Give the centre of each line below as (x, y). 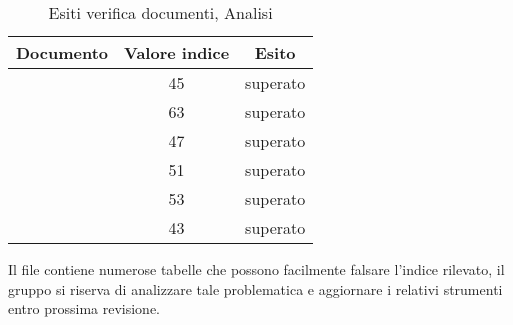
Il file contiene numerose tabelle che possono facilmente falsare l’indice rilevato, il (256, 269)
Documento (62, 52)
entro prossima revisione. (84, 308)
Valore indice (177, 52)
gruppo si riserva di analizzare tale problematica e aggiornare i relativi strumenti (255, 288)
